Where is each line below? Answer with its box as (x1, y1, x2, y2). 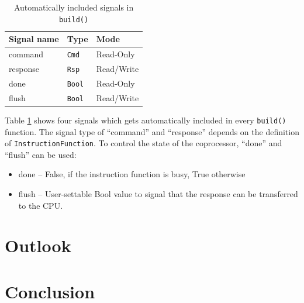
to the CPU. (18, 199, 63, 211)
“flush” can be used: (5, 148, 77, 160)
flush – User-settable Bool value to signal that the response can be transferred (18, 188, 298, 200)
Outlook (5, 233, 71, 257)
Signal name (9, 33, 59, 45)
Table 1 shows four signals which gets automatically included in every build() (5, 113, 286, 126)
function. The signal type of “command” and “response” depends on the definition (5, 125, 299, 137)
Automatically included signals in (13, 1, 134, 13)
